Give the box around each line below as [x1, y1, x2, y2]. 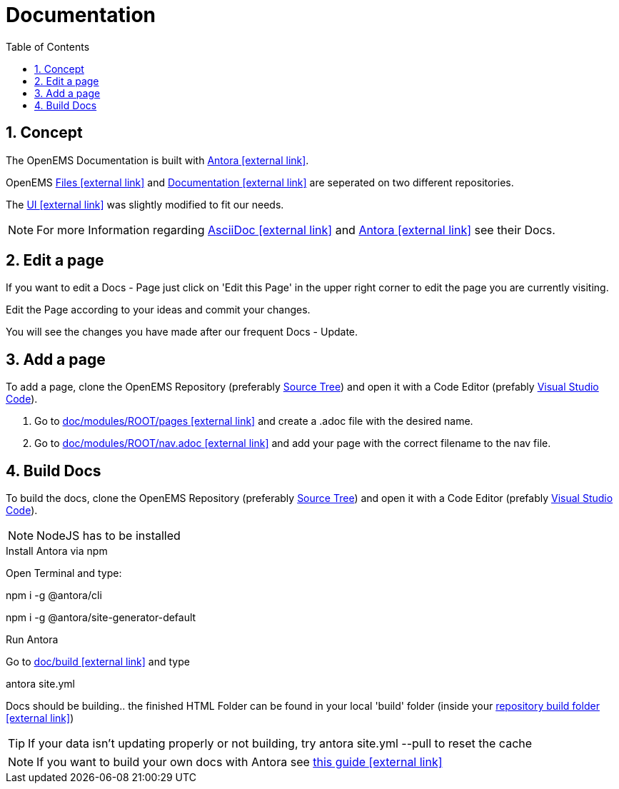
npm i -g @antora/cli [6, 589, 102, 602]
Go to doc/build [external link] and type [6, 655, 190, 668]
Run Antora [6, 633, 59, 646]
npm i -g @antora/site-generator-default [6, 611, 196, 624]
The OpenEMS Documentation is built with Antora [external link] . [6, 154, 309, 166]
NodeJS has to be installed [36, 528, 181, 543]
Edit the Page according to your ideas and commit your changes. [6, 303, 311, 316]
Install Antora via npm [6, 545, 108, 558]
